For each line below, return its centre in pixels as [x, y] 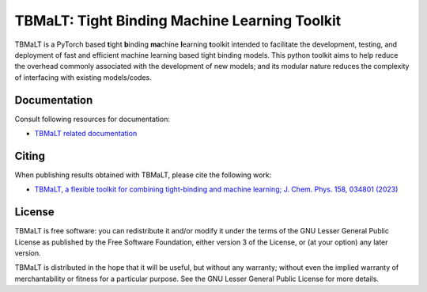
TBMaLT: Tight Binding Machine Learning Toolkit [178, 21]
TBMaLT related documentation [86, 134]
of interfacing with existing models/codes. [83, 77]
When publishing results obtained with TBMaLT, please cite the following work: [143, 175]
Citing [30, 155]
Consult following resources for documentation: [92, 119]
